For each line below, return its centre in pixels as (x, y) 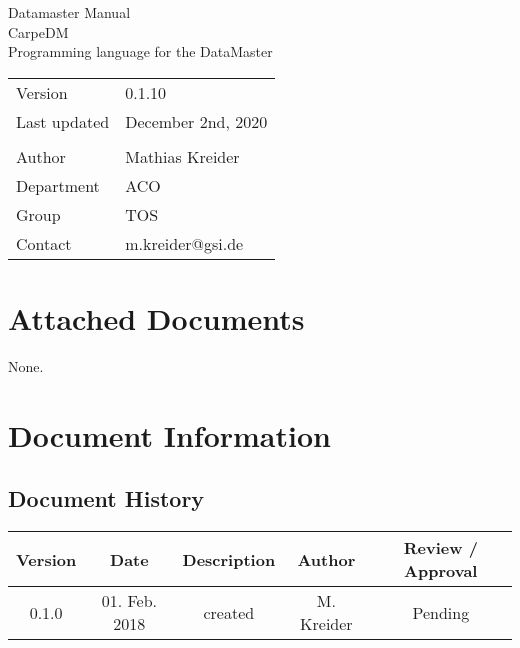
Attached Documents (156, 317)
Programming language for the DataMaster (140, 51)
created (229, 612)
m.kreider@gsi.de (184, 243)
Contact (44, 243)
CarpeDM (38, 31)
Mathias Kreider (182, 156)
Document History (106, 498)
